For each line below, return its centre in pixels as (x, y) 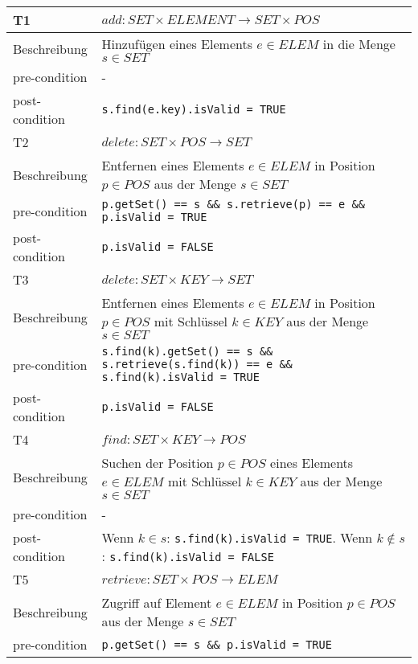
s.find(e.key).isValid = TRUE (194, 109)
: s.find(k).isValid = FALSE (188, 556)
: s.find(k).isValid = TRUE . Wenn (270, 537)
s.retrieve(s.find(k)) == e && (197, 364)
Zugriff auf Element (157, 603)
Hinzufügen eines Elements (177, 44)
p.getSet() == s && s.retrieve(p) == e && (233, 204)
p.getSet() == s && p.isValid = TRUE (217, 644)
